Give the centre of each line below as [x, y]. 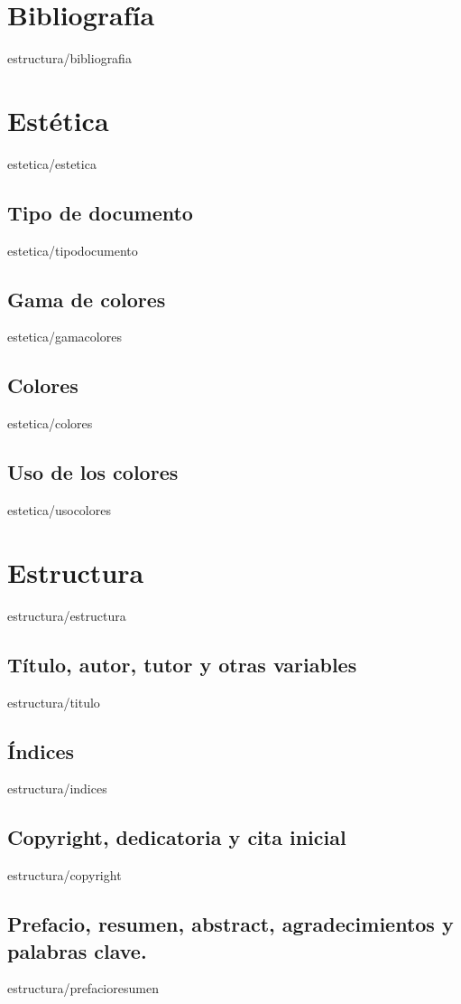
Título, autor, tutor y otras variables [182, 664]
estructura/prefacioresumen [83, 988]
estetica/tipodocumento [73, 250]
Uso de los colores [93, 472]
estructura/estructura [67, 615]
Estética [58, 120]
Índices [41, 751]
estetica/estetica [52, 163]
